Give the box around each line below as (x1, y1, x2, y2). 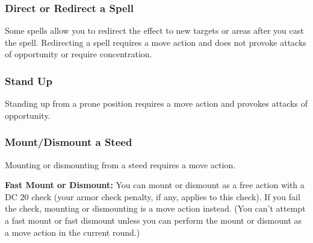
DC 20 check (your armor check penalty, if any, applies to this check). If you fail (5, 190, 300, 203)
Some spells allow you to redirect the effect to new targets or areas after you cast (5, 24, 304, 37)
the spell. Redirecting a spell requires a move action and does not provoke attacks (5, 36, 306, 48)
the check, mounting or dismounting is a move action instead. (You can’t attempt (5, 202, 306, 215)
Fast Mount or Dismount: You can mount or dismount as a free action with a (5, 178, 305, 191)
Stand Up (5, 73, 53, 88)
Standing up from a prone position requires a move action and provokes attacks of (5, 97, 308, 110)
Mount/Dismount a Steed (5, 134, 132, 150)
